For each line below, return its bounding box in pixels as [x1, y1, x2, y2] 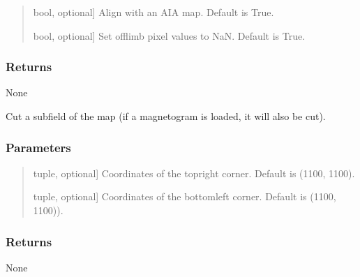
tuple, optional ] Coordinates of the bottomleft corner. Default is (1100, [33, 189, 336, 204]
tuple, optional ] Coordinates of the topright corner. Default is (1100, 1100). [33, 165, 355, 180]
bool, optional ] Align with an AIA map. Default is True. [33, 5, 274, 19]
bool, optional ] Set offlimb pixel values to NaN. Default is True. [33, 28, 306, 43]
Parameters [6, 138, 71, 156]
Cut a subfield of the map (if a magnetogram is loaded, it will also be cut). [6, 109, 326, 123]
